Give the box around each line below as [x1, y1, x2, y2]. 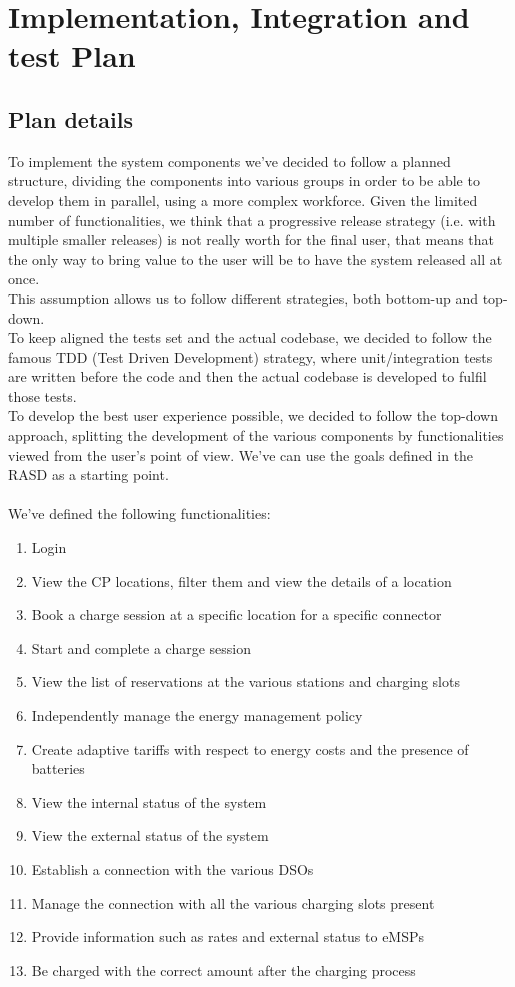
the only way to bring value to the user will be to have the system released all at [8, 248, 503, 269]
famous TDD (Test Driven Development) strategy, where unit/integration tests [8, 346, 493, 367]
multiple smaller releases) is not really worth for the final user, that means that [8, 229, 495, 250]
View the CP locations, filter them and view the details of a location [31, 570, 452, 591]
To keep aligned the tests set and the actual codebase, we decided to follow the [8, 327, 492, 348]
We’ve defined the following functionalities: [8, 503, 271, 524]
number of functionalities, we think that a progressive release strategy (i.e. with [8, 209, 496, 230]
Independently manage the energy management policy [31, 705, 363, 726]
